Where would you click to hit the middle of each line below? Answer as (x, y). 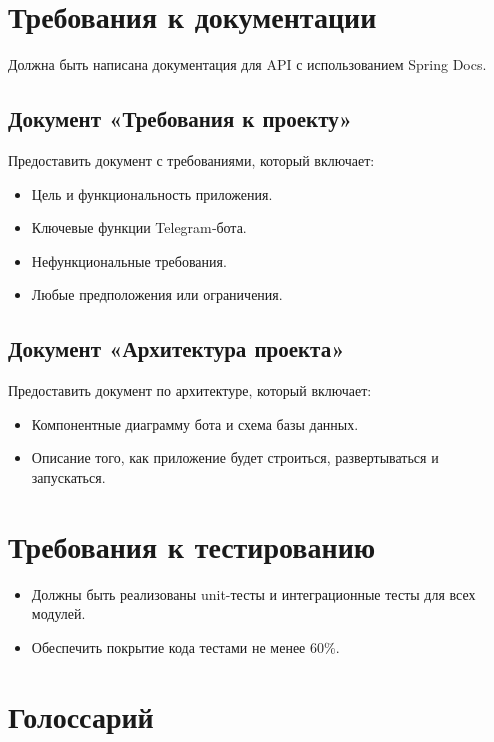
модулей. (58, 613)
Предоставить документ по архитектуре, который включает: (190, 390)
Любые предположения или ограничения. (157, 294)
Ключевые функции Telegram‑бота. (139, 227)
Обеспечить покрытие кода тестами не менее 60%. (185, 646)
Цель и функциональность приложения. (152, 193)
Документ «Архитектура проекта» (176, 348)
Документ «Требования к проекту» (180, 118)
